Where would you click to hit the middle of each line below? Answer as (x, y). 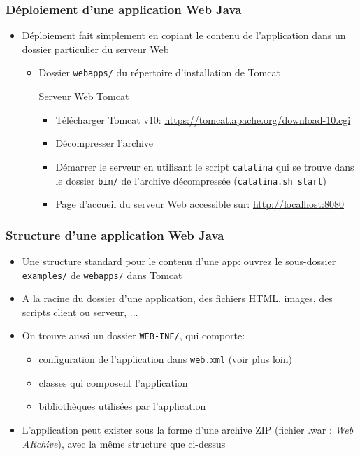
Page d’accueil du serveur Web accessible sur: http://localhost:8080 (200, 204)
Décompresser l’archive (105, 143)
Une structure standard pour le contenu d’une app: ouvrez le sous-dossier (179, 261)
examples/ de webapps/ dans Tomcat (102, 275)
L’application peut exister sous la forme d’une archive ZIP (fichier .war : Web (188, 429)
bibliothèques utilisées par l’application (122, 406)
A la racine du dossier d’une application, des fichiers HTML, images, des (177, 298)
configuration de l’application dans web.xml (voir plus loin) (165, 359)
